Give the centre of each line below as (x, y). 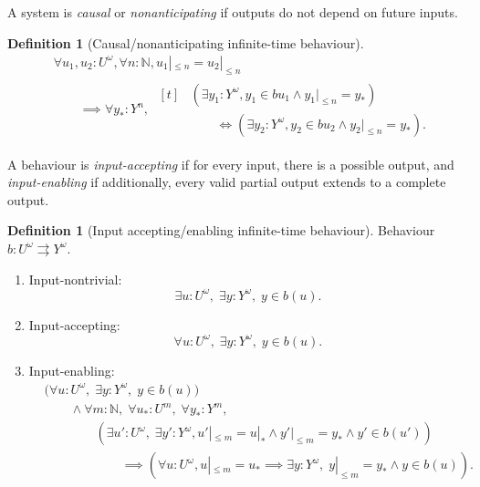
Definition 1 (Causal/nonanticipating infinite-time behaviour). (186, 42)
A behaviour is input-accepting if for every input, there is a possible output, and (231, 164)
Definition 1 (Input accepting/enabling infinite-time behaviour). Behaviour (221, 230)
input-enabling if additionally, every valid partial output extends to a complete (227, 182)
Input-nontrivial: (75, 279)
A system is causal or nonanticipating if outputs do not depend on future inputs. (233, 12)
